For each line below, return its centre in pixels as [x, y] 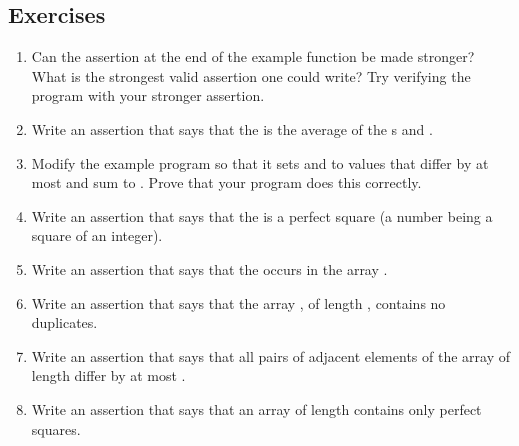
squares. [56, 428]
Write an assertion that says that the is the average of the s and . [232, 128]
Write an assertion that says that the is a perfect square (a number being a [262, 215]
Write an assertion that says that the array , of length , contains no [238, 302]
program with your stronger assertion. [148, 95]
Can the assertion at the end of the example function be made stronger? [253, 56]
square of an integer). [97, 235]
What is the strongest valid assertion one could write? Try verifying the [251, 75]
